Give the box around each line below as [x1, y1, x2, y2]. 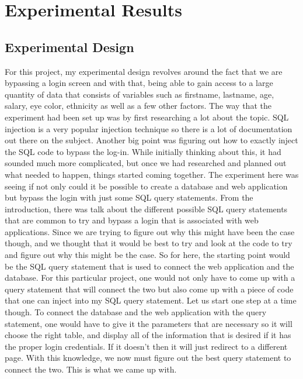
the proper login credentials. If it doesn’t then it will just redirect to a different [5, 340, 288, 352]
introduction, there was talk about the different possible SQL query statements [5, 202, 288, 215]
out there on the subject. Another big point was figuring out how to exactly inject [5, 134, 298, 146]
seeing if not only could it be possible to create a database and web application [5, 180, 288, 192]
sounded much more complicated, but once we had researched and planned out [5, 157, 287, 169]
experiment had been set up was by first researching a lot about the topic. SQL [5, 111, 289, 123]
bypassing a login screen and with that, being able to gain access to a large [5, 77, 273, 89]
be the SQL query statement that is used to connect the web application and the [5, 260, 294, 272]
